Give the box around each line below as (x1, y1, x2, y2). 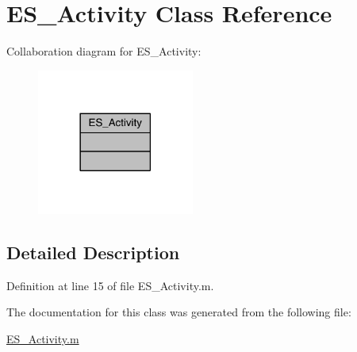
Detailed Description (6, 239, 180, 264)
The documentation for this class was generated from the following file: (6, 304, 351, 320)
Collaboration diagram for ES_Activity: (6, 43, 202, 59)
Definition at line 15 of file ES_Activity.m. (6, 277, 214, 293)
